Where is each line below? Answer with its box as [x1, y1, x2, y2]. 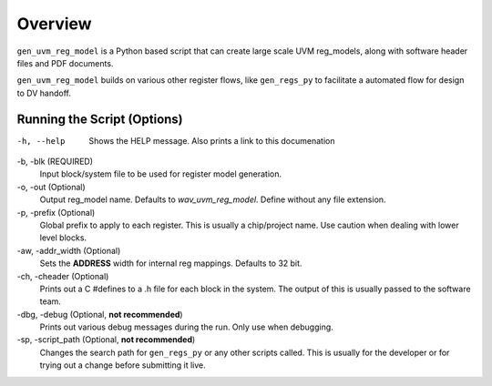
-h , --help [16, 136, 66, 146]
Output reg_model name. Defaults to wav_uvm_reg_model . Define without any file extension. [39, 194, 386, 205]
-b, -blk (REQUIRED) [16, 156, 94, 168]
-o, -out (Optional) [16, 181, 86, 192]
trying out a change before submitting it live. [39, 360, 206, 371]
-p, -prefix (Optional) [16, 207, 96, 218]
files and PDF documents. [16, 57, 114, 68]
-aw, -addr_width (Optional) [16, 245, 121, 256]
